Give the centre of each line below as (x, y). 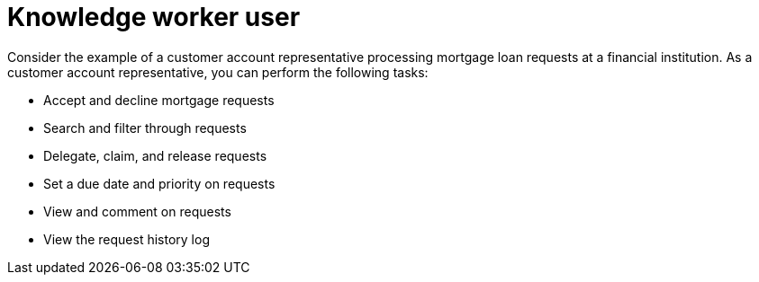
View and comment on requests (137, 211)
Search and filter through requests (145, 128)
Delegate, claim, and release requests (155, 155)
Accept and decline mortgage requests (159, 100)
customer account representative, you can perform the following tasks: (218, 72)
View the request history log (126, 239)
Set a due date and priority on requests (159, 183)
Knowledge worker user (154, 17)
